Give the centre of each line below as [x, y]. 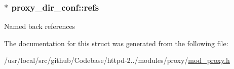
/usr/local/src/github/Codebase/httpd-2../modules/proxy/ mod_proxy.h [117, 60]
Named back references [40, 26]
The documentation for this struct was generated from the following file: [116, 43]
